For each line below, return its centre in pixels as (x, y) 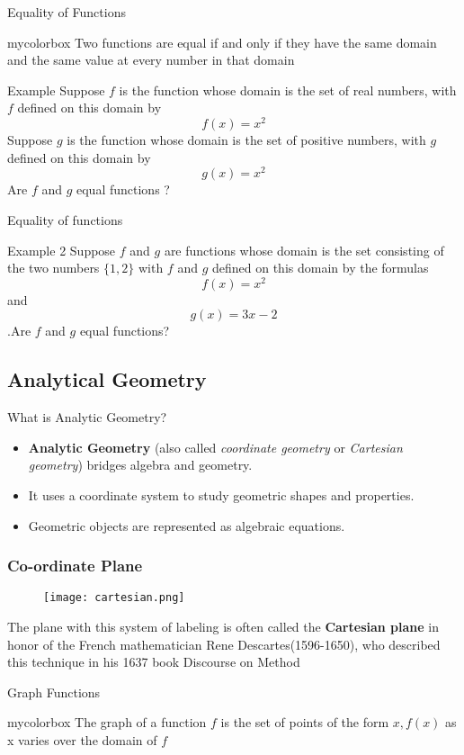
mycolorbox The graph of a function (107, 722)
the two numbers (54, 268)
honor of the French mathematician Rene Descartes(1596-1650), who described (224, 644)
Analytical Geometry (107, 379)
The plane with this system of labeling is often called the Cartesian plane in (223, 626)
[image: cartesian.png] (114, 598)
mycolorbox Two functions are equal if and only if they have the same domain (222, 42)
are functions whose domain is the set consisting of (304, 250)
